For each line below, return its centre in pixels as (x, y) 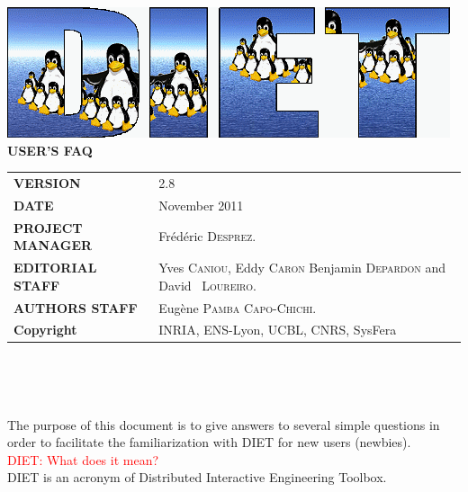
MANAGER (53, 245)
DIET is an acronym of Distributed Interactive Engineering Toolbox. (197, 477)
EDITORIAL (55, 268)
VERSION (47, 182)
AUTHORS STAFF (76, 307)
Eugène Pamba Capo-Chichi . (238, 307)
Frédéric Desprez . (207, 236)
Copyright (45, 330)
